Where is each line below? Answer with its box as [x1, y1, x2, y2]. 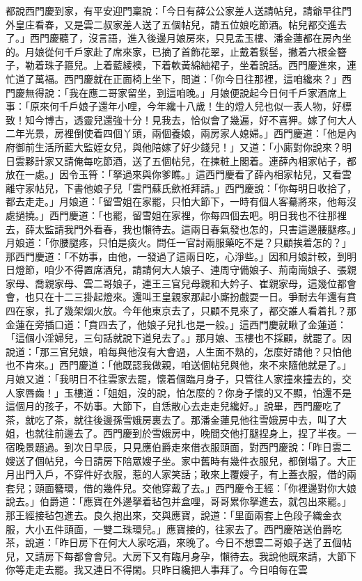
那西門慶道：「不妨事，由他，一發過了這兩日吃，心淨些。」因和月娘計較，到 [6, 248, 347, 263]
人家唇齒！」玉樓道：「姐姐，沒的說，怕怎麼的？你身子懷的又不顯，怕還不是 [6, 385, 352, 399]
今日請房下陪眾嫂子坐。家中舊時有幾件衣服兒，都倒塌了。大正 [73, 453, 356, 468]
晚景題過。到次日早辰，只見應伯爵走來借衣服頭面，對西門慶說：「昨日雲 [15, 440, 342, 454]
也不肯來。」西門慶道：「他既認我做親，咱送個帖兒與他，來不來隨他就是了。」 [6, 358, 352, 372]
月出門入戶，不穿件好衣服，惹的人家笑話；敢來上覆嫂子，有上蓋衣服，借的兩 [6, 467, 356, 481]
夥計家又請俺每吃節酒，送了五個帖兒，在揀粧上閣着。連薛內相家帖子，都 [24, 153, 356, 168]
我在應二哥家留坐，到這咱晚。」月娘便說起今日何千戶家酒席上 [68, 85, 347, 100]
